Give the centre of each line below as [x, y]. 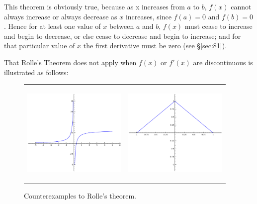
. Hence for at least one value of [52, 26]
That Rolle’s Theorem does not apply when [70, 62]
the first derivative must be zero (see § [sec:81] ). [155, 46]
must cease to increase [218, 26]
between [122, 26]
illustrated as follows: [36, 72]
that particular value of [40, 46]
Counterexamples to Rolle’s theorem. [80, 195]
